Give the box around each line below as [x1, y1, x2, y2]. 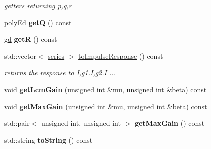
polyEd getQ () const [4, 17, 72, 27]
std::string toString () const [4, 134, 93, 145]
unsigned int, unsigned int [41, 118, 121, 128]
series [48, 50, 65, 61]
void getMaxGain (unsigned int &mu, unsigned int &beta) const [4, 101, 207, 111]
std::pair [4, 118, 30, 128]
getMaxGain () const [134, 118, 205, 128]
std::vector [4, 50, 36, 61]
